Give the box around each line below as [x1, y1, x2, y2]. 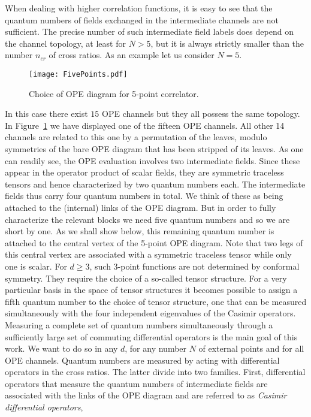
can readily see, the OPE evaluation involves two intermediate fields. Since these [5, 154, 300, 167]
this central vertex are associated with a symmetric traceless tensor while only [5, 248, 292, 261]
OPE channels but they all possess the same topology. [102, 107, 300, 120]
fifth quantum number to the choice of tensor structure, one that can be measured [5, 295, 307, 307]
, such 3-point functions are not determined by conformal [89, 259, 300, 272]
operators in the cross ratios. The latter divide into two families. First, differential [5, 365, 306, 378]
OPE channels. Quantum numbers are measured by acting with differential [5, 353, 280, 366]
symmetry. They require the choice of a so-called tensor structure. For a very [5, 271, 287, 284]
